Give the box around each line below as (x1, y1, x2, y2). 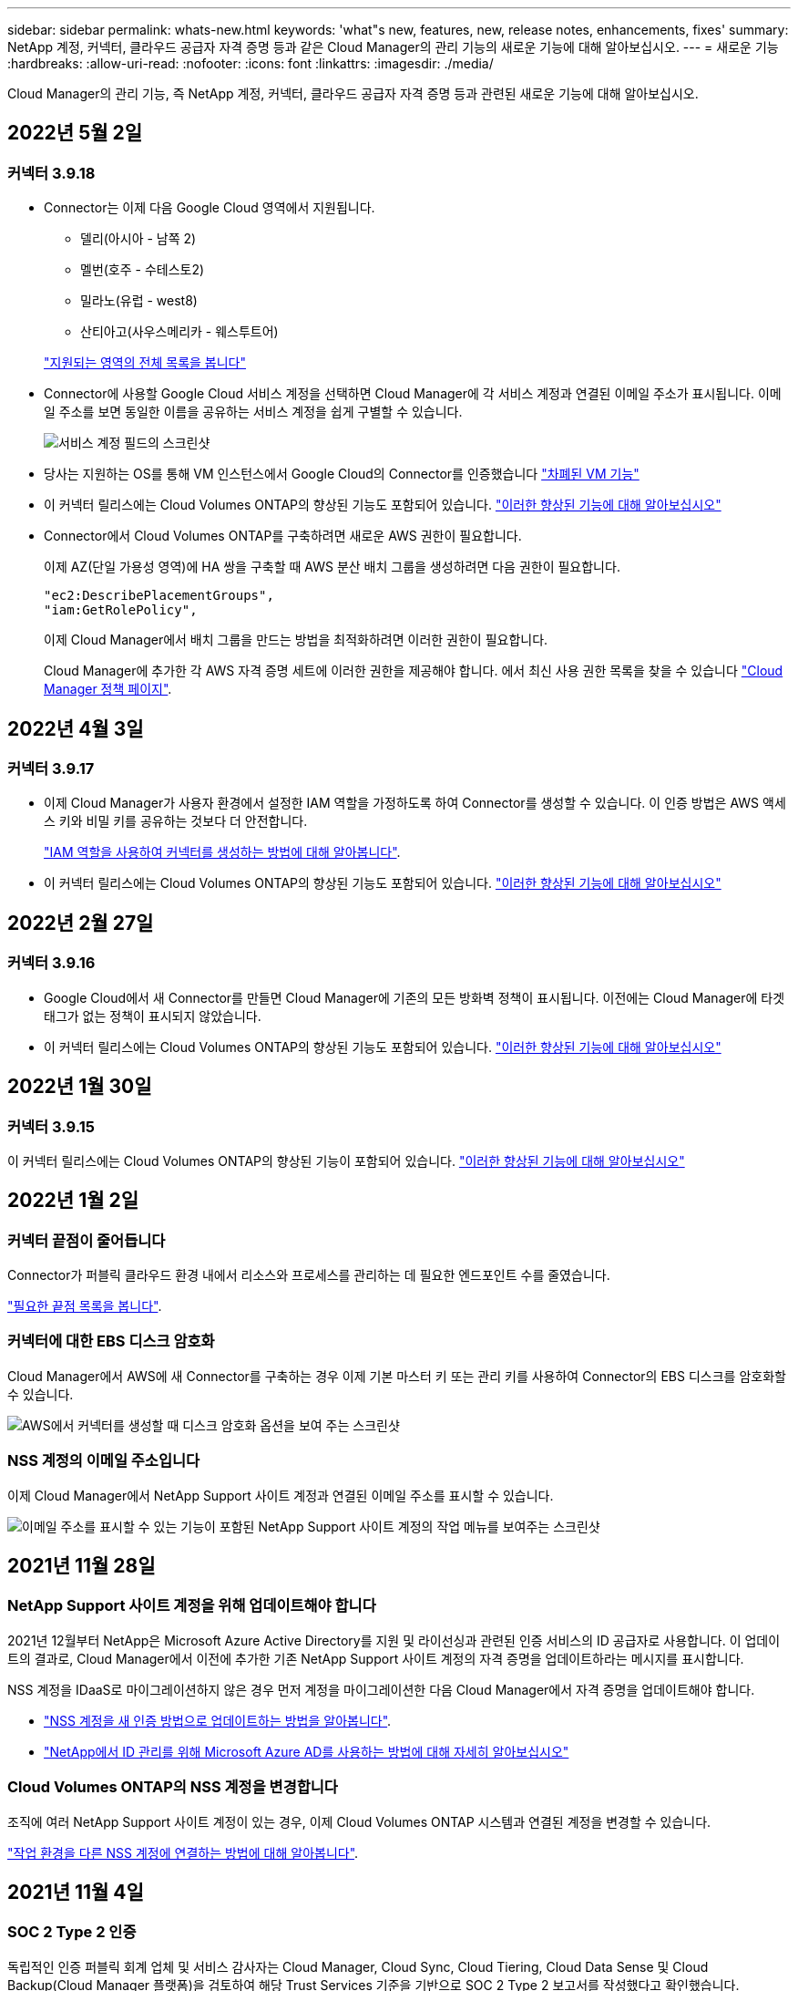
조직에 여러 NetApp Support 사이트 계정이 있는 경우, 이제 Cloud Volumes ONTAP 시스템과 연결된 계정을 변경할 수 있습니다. (7, 1813, 711, 1830)
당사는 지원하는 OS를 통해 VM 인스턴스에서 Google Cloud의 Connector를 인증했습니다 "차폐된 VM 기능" (44, 466, 639, 482)
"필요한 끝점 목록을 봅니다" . (7, 1298, 162, 1315)
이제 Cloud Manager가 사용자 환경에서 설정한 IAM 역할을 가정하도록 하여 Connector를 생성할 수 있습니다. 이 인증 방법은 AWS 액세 (44, 795, 786, 811)
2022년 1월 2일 (7, 1189, 139, 1212)
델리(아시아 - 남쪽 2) (80, 231, 197, 247)
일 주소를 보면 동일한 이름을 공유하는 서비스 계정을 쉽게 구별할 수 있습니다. (44, 404, 463, 420)
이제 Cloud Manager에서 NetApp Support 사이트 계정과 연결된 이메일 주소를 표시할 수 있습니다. (7, 1487, 554, 1503)
